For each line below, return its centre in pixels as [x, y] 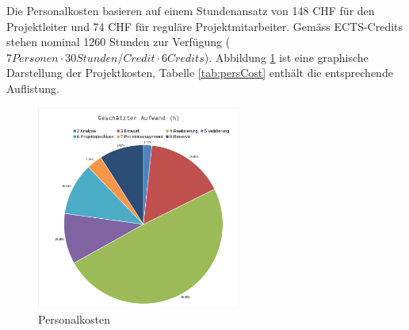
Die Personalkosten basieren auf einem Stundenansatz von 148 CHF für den [191, 10]
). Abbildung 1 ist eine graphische [286, 57]
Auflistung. [33, 88]
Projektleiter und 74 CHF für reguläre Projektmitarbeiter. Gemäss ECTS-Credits [205, 26]
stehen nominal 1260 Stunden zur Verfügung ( [118, 42]
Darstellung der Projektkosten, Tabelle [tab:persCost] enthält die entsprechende [200, 73]
